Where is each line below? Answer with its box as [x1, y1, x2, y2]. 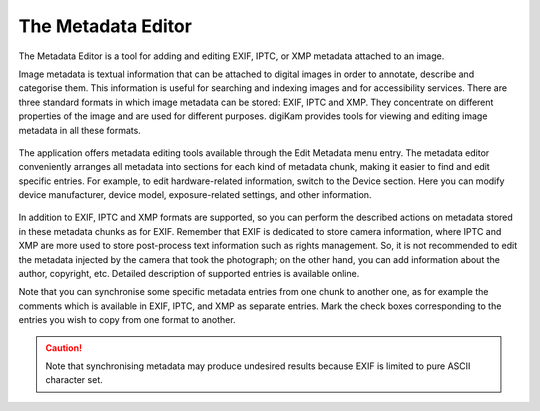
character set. [45, 374, 104, 386]
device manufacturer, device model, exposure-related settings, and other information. [18, 189, 372, 201]
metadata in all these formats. [18, 124, 142, 136]
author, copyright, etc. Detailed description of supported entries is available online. [18, 268, 360, 280]
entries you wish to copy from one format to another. [18, 314, 236, 326]
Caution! [45, 341, 83, 354]
